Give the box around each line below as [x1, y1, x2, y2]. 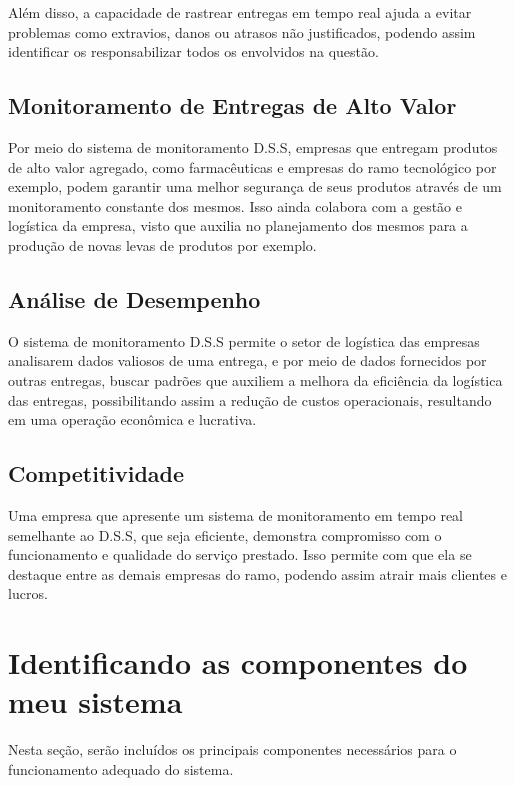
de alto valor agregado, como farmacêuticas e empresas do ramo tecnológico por [8, 156, 497, 177]
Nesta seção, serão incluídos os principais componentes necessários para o [8, 739, 457, 760]
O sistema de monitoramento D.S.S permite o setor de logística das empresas [8, 330, 480, 351]
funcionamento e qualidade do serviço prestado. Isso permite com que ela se [8, 544, 472, 565]
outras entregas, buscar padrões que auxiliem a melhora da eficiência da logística [8, 369, 503, 390]
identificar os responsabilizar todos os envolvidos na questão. [8, 41, 379, 62]
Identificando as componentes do [8, 642, 468, 683]
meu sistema [8, 681, 183, 722]
